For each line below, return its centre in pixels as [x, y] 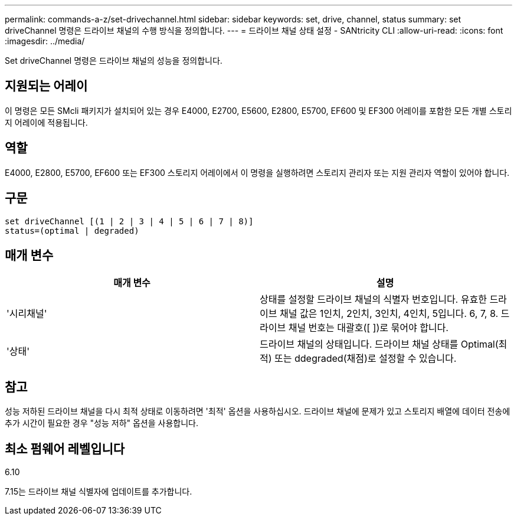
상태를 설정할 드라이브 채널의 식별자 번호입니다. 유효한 [373, 300]
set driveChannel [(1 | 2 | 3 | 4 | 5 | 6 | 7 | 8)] [129, 221]
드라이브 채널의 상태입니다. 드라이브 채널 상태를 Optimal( [379, 344]
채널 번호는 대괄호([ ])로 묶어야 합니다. [368, 328]
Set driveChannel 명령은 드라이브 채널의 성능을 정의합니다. [114, 60]
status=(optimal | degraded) [72, 230]
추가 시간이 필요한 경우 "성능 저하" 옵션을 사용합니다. [102, 423]
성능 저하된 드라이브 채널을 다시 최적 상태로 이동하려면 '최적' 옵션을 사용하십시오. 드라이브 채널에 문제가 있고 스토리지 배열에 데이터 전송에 [258, 411]
